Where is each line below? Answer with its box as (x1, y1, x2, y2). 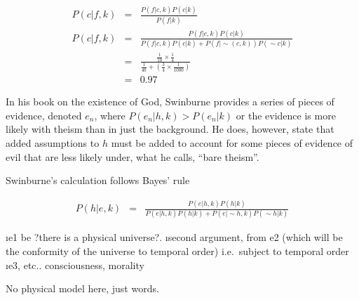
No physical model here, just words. (6, 281, 159, 296)
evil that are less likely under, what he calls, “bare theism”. (6, 149, 259, 164)
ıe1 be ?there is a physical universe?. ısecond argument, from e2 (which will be (6, 230, 343, 244)
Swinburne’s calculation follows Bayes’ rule (6, 173, 190, 188)
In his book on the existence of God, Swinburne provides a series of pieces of (6, 94, 334, 109)
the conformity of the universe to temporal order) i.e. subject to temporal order (6, 244, 349, 259)
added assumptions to (6, 136, 100, 150)
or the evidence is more (236, 107, 336, 122)
